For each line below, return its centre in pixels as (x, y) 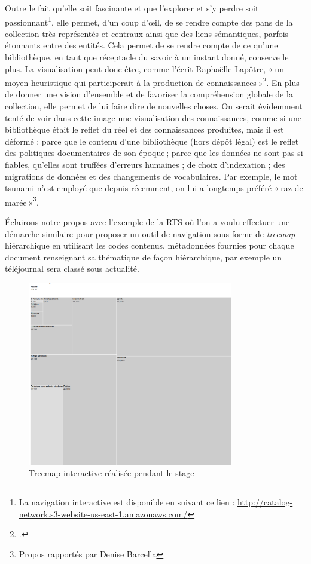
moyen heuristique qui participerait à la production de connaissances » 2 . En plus (152, 82)
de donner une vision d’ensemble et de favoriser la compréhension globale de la (149, 94)
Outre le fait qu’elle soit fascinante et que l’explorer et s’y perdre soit (132, 8)
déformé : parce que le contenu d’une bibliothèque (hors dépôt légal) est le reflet (152, 141)
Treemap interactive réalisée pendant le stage (112, 473)
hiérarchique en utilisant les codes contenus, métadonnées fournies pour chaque (150, 245)
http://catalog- (265, 502)
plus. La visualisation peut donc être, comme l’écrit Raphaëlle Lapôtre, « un (144, 68)
